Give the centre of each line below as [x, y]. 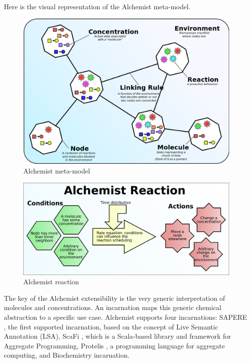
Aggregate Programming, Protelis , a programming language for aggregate [115, 345]
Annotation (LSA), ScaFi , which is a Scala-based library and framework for [117, 336]
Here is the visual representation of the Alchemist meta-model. [97, 6]
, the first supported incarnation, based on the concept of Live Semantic [111, 326]
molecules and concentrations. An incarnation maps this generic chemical [113, 307]
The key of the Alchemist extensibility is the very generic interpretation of [115, 298]
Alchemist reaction [51, 282]
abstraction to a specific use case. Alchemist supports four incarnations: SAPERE [125, 317]
